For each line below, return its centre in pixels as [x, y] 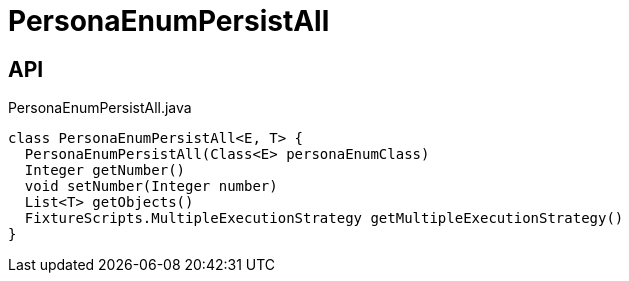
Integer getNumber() [105, 170]
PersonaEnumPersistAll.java [100, 108]
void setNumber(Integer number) [151, 186]
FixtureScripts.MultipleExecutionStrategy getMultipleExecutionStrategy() [324, 218]
